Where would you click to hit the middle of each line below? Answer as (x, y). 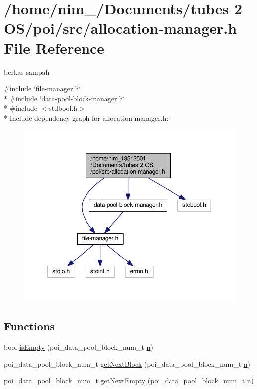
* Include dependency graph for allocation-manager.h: (86, 117)
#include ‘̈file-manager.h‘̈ (43, 88)
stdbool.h (63, 108)
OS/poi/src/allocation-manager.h (121, 28)
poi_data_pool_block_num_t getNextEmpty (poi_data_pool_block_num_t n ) (129, 380)
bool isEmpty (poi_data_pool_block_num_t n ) (79, 346)
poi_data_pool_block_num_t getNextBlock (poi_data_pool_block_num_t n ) (127, 363)
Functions (29, 326)
